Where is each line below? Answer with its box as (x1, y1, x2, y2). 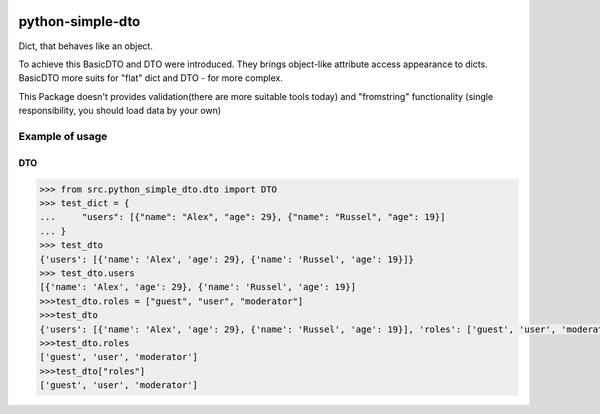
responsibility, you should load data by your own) (18, 105, 222, 117)
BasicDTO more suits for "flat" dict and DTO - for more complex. (18, 72, 284, 84)
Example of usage (18, 129, 108, 143)
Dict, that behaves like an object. (18, 40, 154, 52)
